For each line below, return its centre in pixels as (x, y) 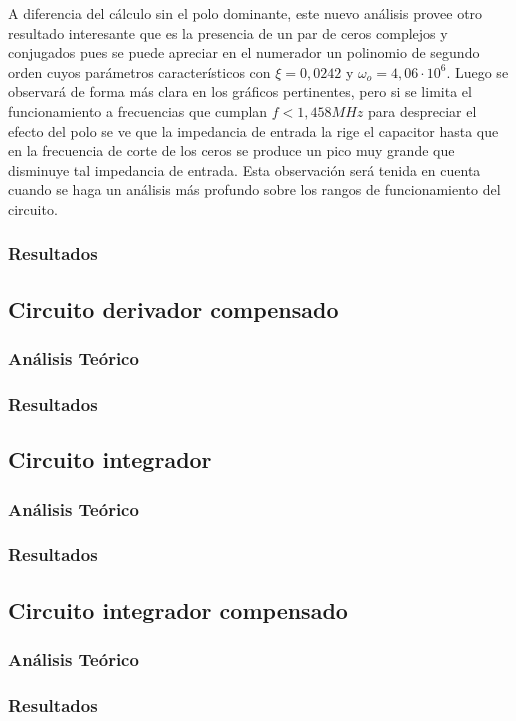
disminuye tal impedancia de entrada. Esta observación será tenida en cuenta (244, 169)
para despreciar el (422, 110)
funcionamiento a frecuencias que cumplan (138, 110)
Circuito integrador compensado (178, 609)
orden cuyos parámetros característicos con (139, 71)
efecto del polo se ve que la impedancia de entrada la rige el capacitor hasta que (253, 130)
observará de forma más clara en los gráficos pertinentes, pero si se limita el (240, 91)
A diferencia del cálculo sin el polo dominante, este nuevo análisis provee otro (245, 13)
